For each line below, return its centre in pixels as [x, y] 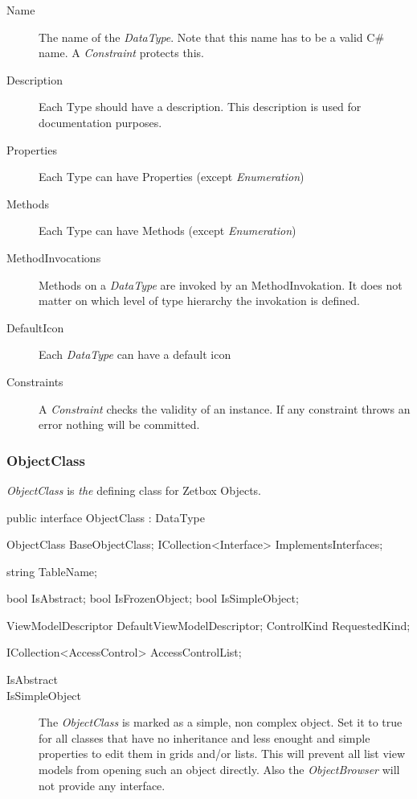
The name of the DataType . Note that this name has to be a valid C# [212, 37]
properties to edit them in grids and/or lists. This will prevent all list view [222, 754]
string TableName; [52, 571]
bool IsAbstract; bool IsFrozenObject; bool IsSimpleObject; [153, 598]
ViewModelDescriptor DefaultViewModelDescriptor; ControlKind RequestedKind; [208, 625]
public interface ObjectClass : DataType [106, 517]
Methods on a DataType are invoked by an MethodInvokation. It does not [221, 284]
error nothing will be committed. [119, 424]
